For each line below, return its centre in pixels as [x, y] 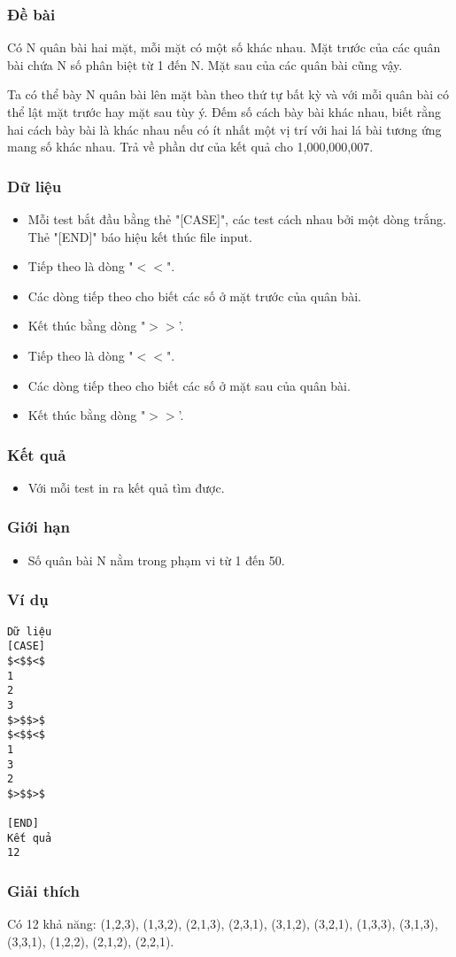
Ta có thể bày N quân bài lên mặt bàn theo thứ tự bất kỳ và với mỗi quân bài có [228, 94]
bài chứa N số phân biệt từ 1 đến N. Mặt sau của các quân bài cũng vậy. [205, 64]
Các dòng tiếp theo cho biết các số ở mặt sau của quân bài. [189, 385]
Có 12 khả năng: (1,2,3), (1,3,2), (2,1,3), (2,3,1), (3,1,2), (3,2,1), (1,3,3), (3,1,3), [223, 924]
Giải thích [43, 891]
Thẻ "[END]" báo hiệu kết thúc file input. [140, 236]
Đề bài [31, 14]
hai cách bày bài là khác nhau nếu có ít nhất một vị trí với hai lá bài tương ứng [224, 129]
